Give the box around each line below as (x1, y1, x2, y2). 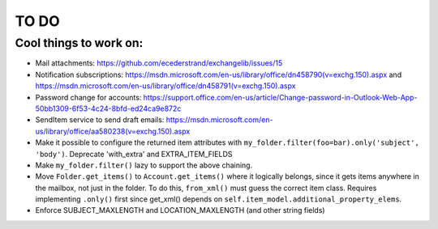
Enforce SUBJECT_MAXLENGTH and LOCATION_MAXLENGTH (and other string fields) (35, 206, 325, 215)
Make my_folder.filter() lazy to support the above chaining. (35, 160, 253, 170)
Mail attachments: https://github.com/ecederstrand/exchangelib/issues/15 (35, 58, 283, 68)
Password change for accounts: (35, 92, 142, 102)
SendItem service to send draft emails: (35, 115, 165, 125)
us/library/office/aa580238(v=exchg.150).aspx (35, 126, 191, 136)
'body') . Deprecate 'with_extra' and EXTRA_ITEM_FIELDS (35, 149, 233, 159)
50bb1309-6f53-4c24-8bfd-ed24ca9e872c (35, 104, 182, 113)
